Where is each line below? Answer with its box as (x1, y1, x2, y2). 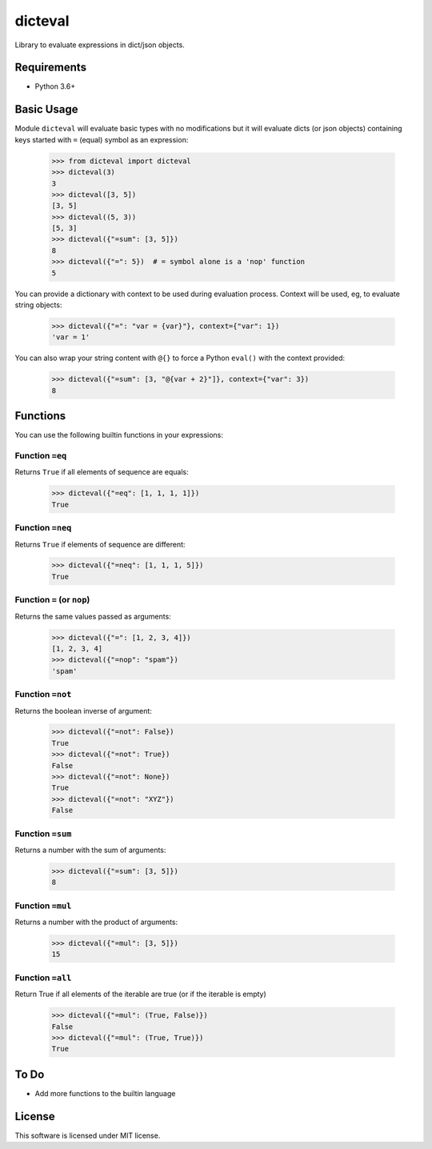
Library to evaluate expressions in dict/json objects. (14, 40, 186, 50)
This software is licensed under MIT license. (14, 1131, 161, 1140)
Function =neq (14, 522, 72, 534)
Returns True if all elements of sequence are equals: (14, 467, 189, 477)
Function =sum (14, 828, 72, 839)
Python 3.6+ (34, 82, 76, 91)
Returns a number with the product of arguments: (14, 917, 178, 927)
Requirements (14, 61, 87, 74)
